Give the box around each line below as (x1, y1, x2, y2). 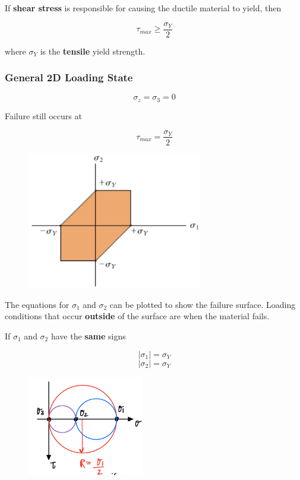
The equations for (5, 298, 70, 310)
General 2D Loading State (5, 70, 133, 85)
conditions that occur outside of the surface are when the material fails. (5, 310, 270, 322)
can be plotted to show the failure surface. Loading (109, 298, 296, 310)
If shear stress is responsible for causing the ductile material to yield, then (5, 2, 282, 14)
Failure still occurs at (5, 109, 82, 122)
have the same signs (50, 329, 126, 342)
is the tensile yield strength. (40, 44, 146, 57)
